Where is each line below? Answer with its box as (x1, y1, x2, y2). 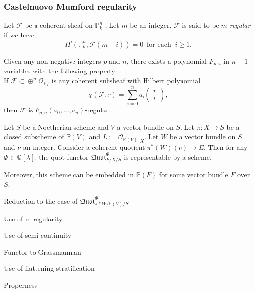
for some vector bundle (159, 169, 228, 180)
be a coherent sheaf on (25, 20, 93, 30)
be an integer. (130, 20, 172, 30)
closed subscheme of (4, 131, 64, 142)
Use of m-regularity (4, 213, 63, 223)
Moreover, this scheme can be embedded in (4, 169, 134, 180)
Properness (4, 279, 37, 290)
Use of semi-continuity (4, 230, 72, 240)
